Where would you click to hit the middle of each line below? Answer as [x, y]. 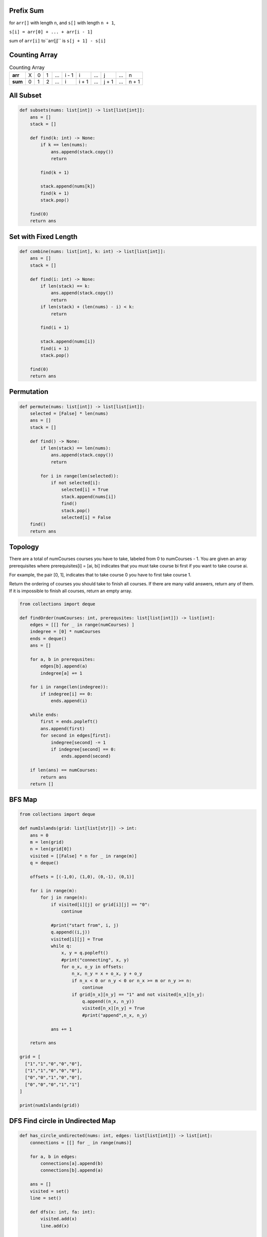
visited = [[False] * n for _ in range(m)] [83, 856]
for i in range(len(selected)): [79, 476]
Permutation [29, 392]
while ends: [44, 714]
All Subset [25, 95]
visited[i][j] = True [77, 939]
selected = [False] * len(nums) [69, 414]
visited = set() [49, 1191]
